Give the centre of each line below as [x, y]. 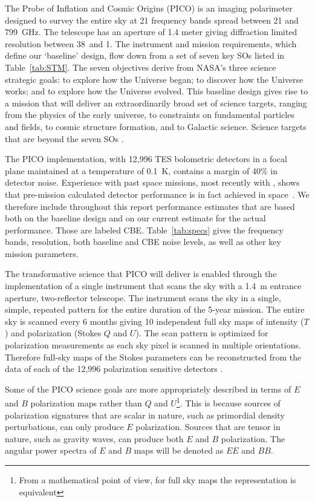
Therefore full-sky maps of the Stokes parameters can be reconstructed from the [153, 357]
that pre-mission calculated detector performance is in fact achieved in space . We [157, 194]
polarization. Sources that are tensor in [208, 427]
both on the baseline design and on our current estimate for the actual [135, 218]
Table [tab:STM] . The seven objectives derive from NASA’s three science [141, 67]
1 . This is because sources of [228, 402]
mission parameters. [42, 253]
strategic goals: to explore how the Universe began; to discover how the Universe [154, 79]
